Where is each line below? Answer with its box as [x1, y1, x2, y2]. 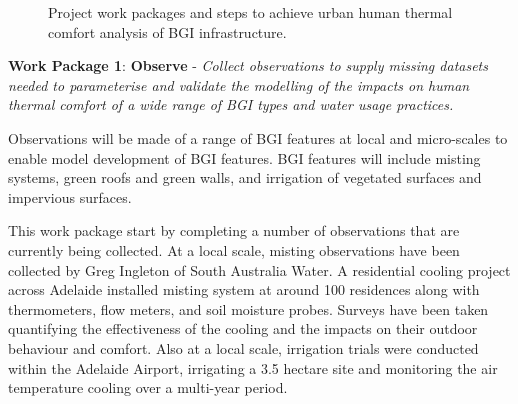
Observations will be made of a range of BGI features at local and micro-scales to [8, 127, 508, 148]
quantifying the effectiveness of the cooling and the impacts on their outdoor [8, 318, 478, 339]
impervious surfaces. [8, 186, 132, 207]
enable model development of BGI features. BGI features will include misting [8, 147, 481, 168]
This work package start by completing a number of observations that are [8, 220, 460, 241]
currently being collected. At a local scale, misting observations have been [8, 239, 460, 260]
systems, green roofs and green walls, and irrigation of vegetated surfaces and [8, 167, 482, 188]
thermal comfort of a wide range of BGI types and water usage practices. [8, 94, 454, 115]
